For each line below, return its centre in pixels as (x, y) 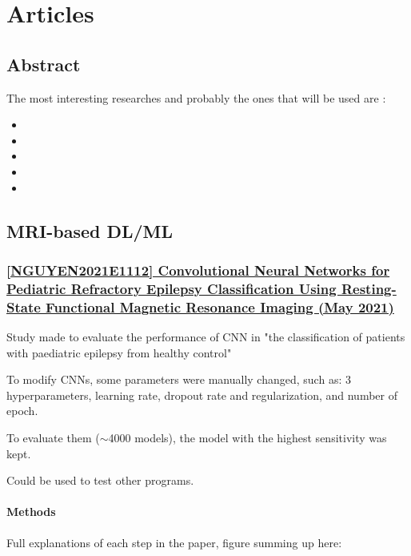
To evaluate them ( (53, 437)
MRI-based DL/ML (90, 230)
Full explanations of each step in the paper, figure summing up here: (174, 542)
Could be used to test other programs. (100, 480)
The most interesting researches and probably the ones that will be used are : (196, 97)
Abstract (44, 64)
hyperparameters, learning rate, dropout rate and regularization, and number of (202, 395)
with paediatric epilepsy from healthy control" (119, 352)
